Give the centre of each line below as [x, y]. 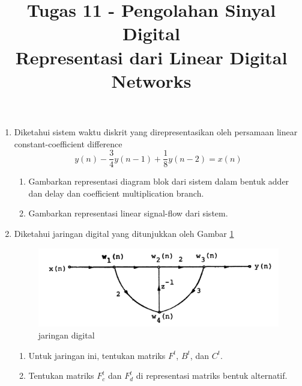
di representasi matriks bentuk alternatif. [212, 375]
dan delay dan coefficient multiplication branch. [116, 193]
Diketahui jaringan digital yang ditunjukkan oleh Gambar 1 [124, 233]
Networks [151, 80]
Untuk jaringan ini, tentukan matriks [97, 355]
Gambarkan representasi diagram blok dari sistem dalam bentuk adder [159, 181]
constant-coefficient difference [68, 143]
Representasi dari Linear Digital [151, 57]
